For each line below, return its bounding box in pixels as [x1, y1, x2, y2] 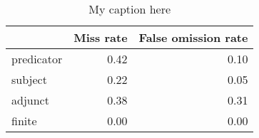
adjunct [11, 92, 49, 108]
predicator [11, 51, 63, 67]
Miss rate [73, 29, 128, 46]
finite [11, 112, 37, 129]
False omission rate [138, 29, 248, 46]
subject [11, 71, 47, 87]
